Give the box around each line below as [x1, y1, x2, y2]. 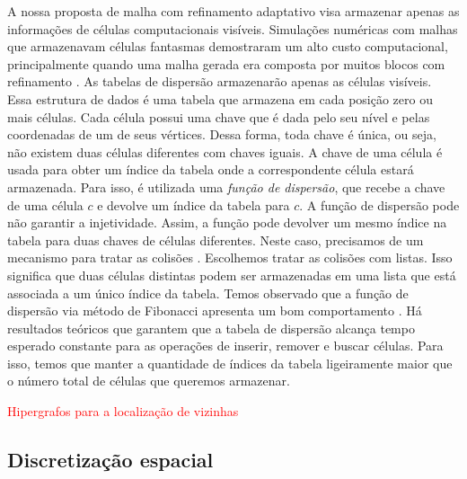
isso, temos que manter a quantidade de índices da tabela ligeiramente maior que [7, 353, 453, 372]
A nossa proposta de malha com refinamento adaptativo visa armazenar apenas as [7, 2, 460, 20]
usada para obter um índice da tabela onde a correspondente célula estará [7, 160, 414, 179]
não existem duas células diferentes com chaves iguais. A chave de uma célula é [7, 142, 443, 161]
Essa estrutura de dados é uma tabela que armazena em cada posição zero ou [7, 89, 433, 108]
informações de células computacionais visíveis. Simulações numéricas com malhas [7, 19, 458, 38]
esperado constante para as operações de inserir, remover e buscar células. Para [7, 336, 444, 355]
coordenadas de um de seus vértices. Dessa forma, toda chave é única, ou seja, [7, 125, 436, 144]
